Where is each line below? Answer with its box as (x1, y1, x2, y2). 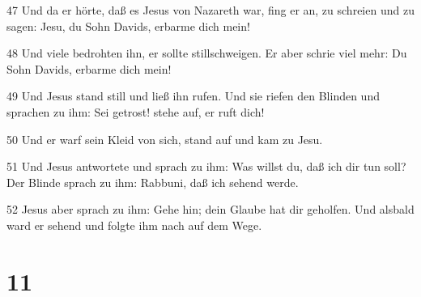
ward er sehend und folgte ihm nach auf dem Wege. (6, 216, 262, 233)
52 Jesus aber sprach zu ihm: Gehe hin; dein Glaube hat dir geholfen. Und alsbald (6, 201, 415, 218)
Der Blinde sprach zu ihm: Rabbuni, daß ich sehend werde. (6, 173, 299, 190)
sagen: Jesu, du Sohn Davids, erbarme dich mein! (6, 17, 250, 34)
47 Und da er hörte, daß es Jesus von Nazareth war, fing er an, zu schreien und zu (6, 2, 415, 18)
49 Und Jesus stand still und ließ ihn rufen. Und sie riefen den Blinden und (6, 87, 380, 104)
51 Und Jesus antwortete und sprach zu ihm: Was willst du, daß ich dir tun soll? (6, 158, 406, 175)
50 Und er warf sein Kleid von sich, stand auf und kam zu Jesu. (6, 130, 323, 147)
